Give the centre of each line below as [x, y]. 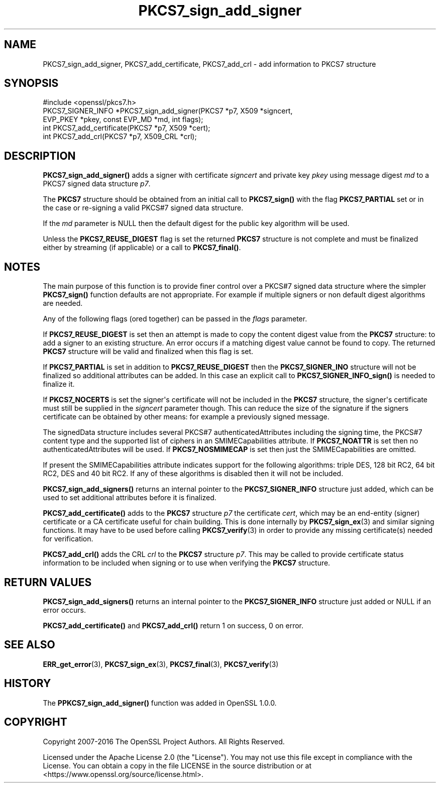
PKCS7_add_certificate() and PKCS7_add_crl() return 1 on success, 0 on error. [173, 625]
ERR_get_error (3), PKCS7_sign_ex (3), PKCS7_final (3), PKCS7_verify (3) [161, 664]
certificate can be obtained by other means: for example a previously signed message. [186, 417]
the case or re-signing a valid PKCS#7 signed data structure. [143, 208]
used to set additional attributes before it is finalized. [130, 498]
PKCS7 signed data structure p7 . [97, 184]
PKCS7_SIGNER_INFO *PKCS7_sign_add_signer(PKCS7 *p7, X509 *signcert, [168, 111]
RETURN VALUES [48, 582]
